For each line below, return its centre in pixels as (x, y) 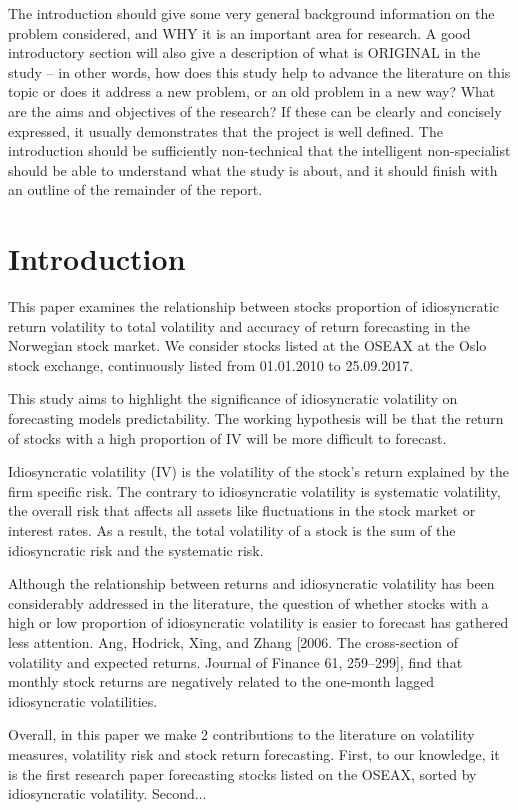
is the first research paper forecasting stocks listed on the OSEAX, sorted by (242, 773)
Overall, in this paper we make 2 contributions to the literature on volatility (241, 734)
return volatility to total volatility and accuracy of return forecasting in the (239, 325)
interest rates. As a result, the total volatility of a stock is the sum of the (232, 530)
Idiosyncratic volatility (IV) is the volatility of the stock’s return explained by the (258, 471)
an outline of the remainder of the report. (135, 189)
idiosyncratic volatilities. (83, 700)
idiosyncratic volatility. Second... (107, 793)
